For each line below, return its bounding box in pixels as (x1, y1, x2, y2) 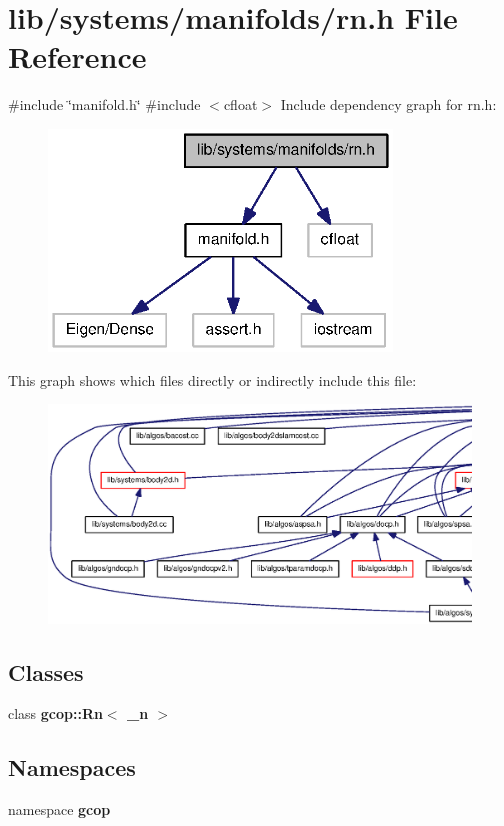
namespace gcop (8, 799, 111, 820)
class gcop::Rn (8, 703, 103, 724)
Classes (8, 656, 84, 687)
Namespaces (8, 752, 136, 783)
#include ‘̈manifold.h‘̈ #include (8, 94, 201, 115)
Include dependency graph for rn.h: (280, 94, 497, 115)
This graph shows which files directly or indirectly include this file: (8, 369, 417, 390)
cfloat (223, 94, 258, 115)
